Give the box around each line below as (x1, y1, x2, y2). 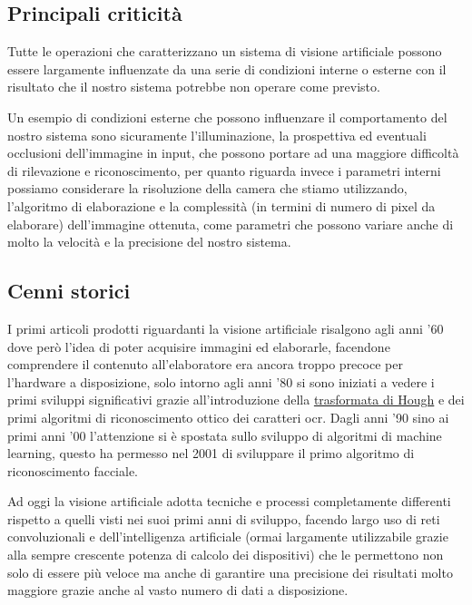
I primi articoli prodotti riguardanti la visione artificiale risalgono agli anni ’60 (7, 318, 444, 337)
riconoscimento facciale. (7, 461, 138, 480)
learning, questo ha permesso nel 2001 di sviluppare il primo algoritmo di (7, 444, 415, 463)
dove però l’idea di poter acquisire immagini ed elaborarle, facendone (7, 337, 390, 356)
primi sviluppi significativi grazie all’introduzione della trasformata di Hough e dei (7, 390, 465, 409)
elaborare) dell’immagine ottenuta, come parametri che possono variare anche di (7, 214, 454, 233)
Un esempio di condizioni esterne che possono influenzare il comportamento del (7, 107, 447, 126)
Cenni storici (7, 277, 131, 305)
